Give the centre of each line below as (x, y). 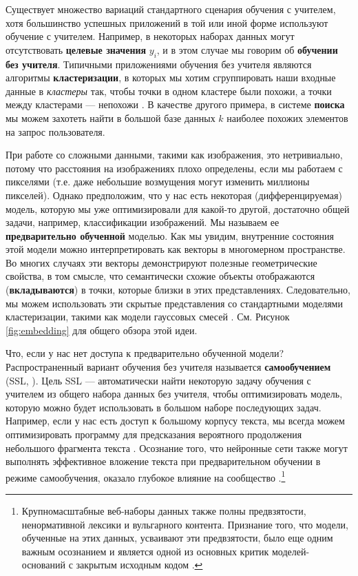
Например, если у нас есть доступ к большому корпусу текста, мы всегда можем (175, 421)
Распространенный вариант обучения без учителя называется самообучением (168, 367)
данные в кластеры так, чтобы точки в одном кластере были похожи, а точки (169, 91)
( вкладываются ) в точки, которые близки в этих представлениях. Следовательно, (178, 290)
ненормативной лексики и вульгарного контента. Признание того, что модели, (185, 524)
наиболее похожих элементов (287, 117)
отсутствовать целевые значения (76, 49)
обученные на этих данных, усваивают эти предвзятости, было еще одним (177, 538)
